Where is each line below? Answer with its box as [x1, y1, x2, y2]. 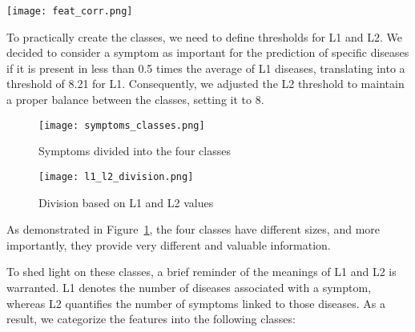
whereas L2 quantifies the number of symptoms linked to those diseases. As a [6, 294, 386, 311]
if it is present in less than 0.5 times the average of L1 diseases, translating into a [6, 59, 405, 76]
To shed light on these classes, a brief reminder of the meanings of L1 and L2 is [6, 263, 397, 280]
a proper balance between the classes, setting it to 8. [6, 91, 264, 108]
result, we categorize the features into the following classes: [6, 310, 296, 327]
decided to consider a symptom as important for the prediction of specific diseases [6, 44, 409, 61]
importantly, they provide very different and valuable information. [6, 236, 331, 253]
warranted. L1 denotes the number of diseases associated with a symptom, [6, 278, 372, 295]
